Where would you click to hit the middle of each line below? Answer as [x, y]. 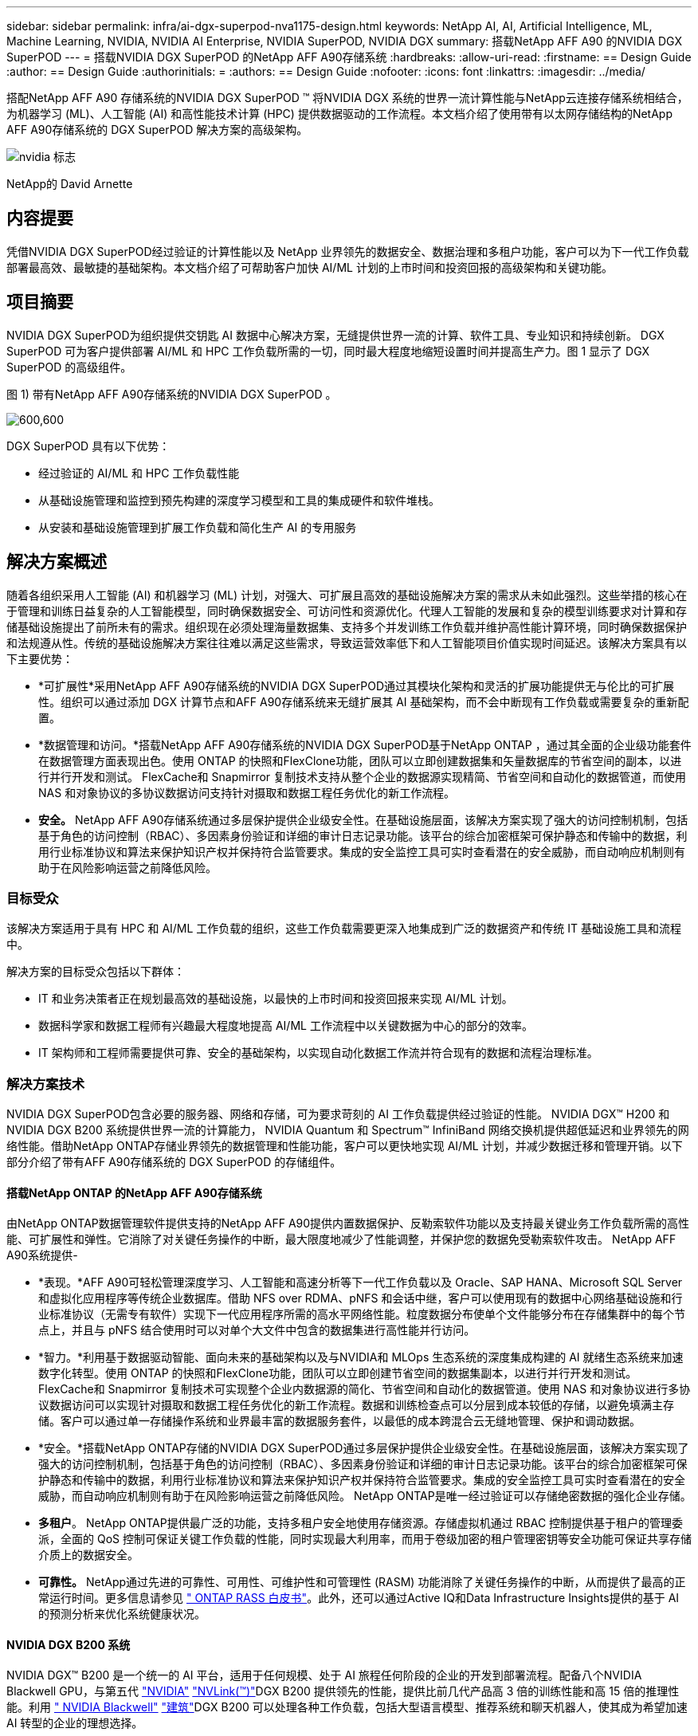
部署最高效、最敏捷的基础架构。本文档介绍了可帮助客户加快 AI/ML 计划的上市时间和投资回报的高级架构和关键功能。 [310, 267]
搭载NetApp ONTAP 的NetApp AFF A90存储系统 [134, 1192]
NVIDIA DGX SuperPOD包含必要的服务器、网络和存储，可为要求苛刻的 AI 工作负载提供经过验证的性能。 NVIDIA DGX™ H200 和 [338, 1114]
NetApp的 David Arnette [70, 184]
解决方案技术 [46, 1084]
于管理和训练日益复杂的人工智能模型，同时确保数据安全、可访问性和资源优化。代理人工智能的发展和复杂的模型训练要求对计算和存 [347, 611]
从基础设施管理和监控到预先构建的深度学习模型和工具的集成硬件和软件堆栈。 [239, 500]
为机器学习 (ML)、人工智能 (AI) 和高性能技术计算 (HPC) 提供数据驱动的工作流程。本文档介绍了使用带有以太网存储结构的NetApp [339, 114]
